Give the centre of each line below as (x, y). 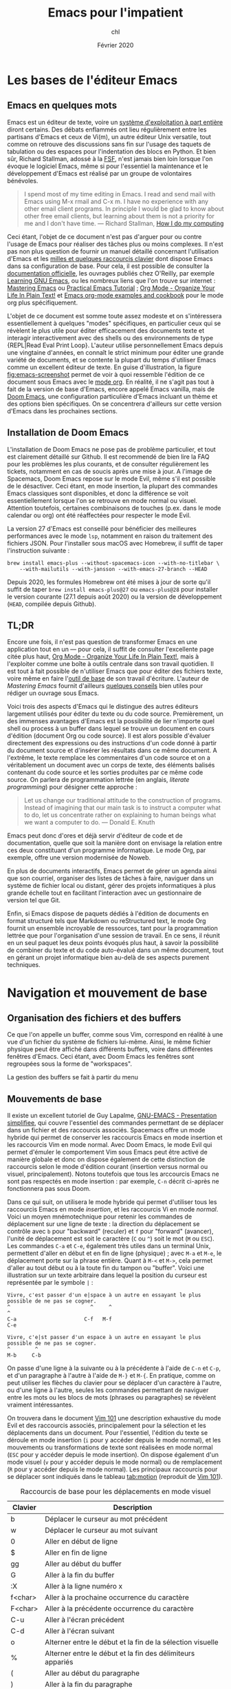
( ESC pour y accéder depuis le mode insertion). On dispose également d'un (113, 1455)
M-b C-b (24, 1356)
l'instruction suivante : (38, 550)
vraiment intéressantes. (41, 1405)
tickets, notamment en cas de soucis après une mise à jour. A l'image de (110, 471)
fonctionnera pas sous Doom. (49, 1189)
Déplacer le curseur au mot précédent (106, 1519)
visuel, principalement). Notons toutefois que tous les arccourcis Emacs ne (113, 1174)
